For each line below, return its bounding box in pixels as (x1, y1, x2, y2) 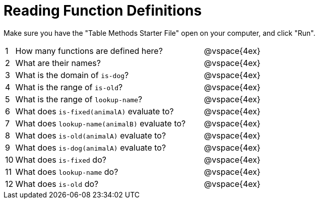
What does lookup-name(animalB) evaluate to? (15, 118, 186, 128)
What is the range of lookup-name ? (15, 94, 143, 104)
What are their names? (15, 57, 101, 68)
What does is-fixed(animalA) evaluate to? (15, 106, 174, 116)
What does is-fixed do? (15, 154, 106, 165)
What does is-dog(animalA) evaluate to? (15, 142, 166, 153)
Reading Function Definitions (4, 2, 202, 19)
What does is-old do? (15, 178, 99, 189)
